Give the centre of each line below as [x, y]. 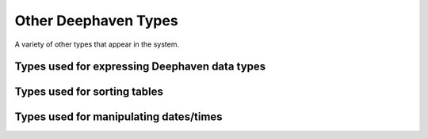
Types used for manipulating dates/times [118, 117]
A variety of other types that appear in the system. [97, 44]
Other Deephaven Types [96, 21]
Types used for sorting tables [89, 92]
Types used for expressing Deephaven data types [140, 67]
